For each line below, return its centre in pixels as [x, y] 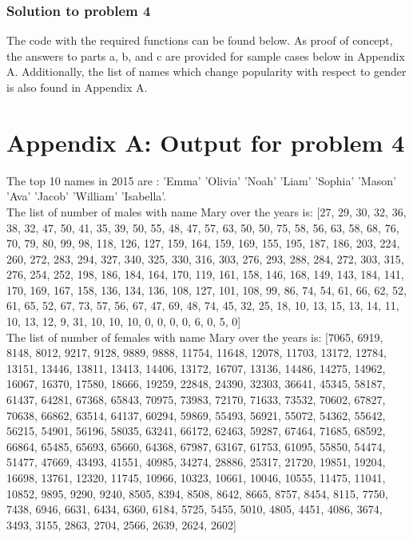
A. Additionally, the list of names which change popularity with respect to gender [206, 71]
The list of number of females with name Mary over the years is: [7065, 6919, [195, 337]
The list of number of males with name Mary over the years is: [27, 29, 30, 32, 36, [206, 211]
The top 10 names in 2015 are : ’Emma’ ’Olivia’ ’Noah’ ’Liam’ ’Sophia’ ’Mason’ [201, 180]
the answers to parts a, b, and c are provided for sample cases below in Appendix [206, 55]
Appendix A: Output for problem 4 [206, 142]
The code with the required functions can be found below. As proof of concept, [200, 40]
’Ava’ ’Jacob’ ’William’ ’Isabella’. [87, 196]
